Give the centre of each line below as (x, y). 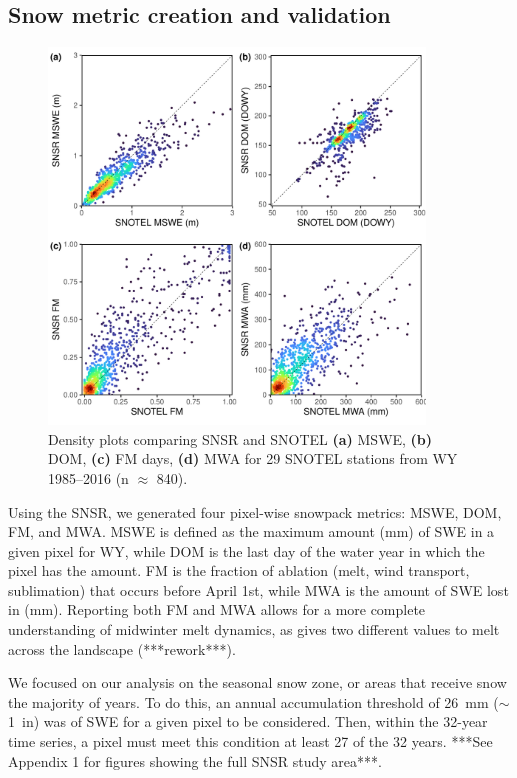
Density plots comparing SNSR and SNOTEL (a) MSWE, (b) (240, 438)
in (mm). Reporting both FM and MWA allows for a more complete (217, 609)
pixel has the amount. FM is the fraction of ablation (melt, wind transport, (239, 570)
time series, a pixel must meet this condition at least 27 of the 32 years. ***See (250, 741)
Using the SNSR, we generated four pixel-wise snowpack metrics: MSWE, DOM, (255, 511)
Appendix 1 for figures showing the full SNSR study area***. (195, 760)
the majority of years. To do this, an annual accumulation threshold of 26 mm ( (253, 701)
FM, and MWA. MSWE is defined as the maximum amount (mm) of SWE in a (251, 531)
